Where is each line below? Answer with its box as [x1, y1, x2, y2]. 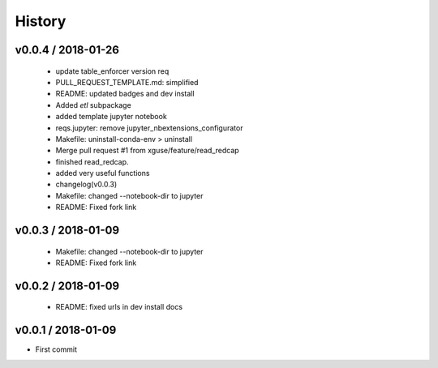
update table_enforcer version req [55, 66, 170, 76]
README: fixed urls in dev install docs [55, 302, 182, 312]
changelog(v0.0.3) [55, 179, 118, 190]
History [15, 12, 67, 30]
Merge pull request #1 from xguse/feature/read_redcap [55, 146, 239, 156]
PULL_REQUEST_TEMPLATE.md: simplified [55, 77, 199, 87]
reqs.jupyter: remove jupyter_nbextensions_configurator [55, 122, 243, 133]
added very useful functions [55, 169, 150, 178]
